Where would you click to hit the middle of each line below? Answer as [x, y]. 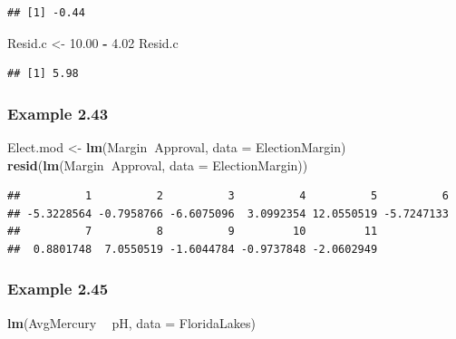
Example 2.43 [58, 113]
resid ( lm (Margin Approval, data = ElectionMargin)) [158, 165]
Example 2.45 [58, 289]
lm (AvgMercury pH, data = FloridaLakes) [131, 322]
